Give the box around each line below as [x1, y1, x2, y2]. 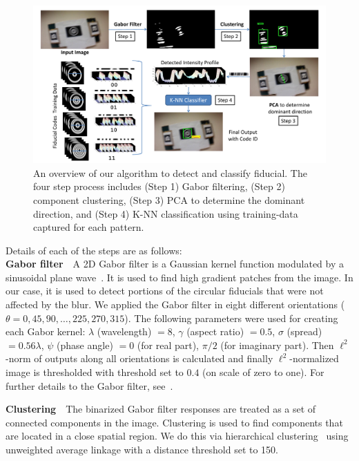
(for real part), [137, 337, 200, 352]
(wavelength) [97, 324, 152, 339]
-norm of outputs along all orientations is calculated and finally [6, 351, 273, 366]
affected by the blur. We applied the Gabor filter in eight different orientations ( [6, 297, 345, 312]
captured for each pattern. [33, 220, 144, 234]
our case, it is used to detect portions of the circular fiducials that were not [6, 283, 324, 298]
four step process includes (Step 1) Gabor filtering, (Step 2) [33, 179, 285, 194]
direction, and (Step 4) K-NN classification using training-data [33, 206, 298, 220]
